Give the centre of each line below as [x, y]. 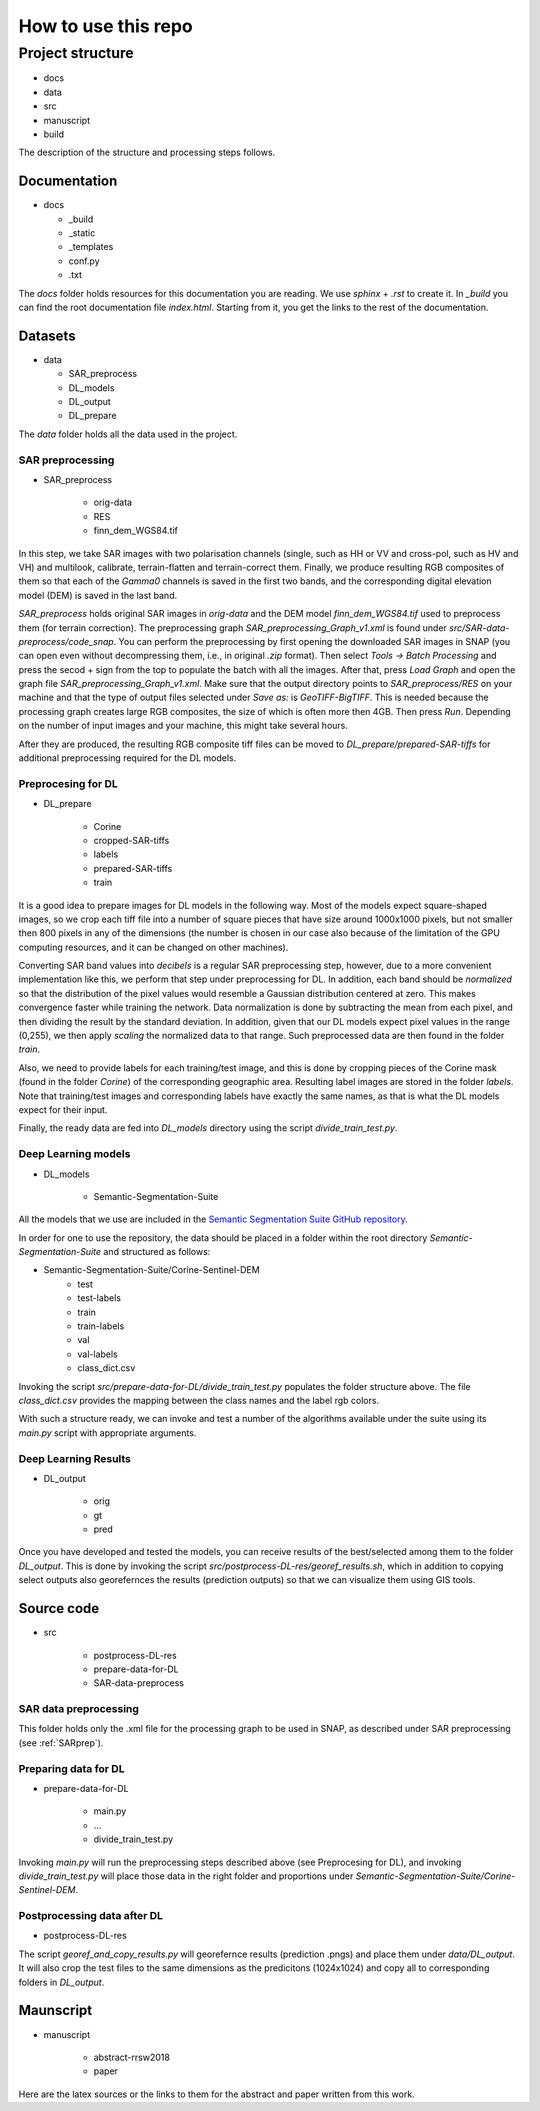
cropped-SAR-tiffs [131, 840]
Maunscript [55, 2010]
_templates [91, 247]
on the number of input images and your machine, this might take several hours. [183, 726]
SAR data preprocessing [79, 1709]
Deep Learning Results [75, 1458]
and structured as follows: [157, 1252]
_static [82, 233]
